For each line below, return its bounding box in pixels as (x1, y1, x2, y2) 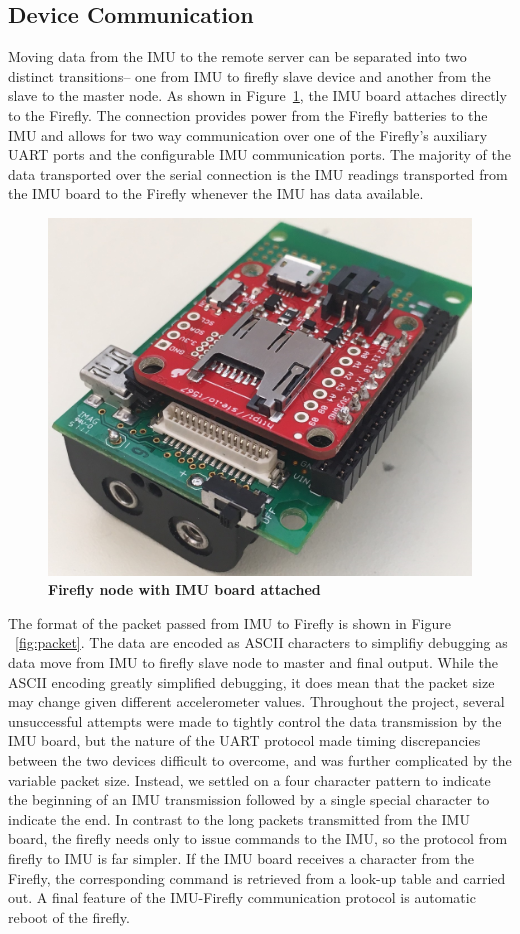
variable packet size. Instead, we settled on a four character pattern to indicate (8, 769, 491, 790)
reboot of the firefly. (8, 906, 130, 927)
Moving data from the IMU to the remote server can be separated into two (8, 46, 467, 67)
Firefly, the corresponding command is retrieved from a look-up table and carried (8, 867, 506, 888)
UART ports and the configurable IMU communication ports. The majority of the (8, 144, 511, 165)
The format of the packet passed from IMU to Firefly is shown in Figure (8, 612, 452, 633)
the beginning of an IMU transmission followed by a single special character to (8, 789, 490, 810)
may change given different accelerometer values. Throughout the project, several (8, 691, 505, 712)
